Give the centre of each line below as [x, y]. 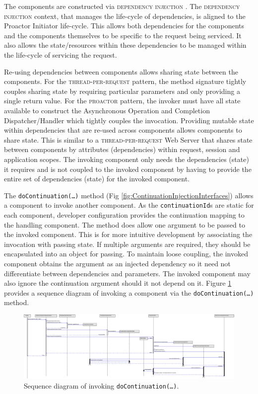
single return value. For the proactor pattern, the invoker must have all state [122, 101]
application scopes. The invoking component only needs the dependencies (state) [127, 159]
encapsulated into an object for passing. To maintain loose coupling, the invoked [126, 254]
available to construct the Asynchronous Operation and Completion [107, 110]
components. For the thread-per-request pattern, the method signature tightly [125, 81]
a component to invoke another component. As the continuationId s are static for [129, 205]
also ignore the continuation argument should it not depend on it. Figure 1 [118, 283]
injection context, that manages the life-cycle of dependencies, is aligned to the [125, 16]
